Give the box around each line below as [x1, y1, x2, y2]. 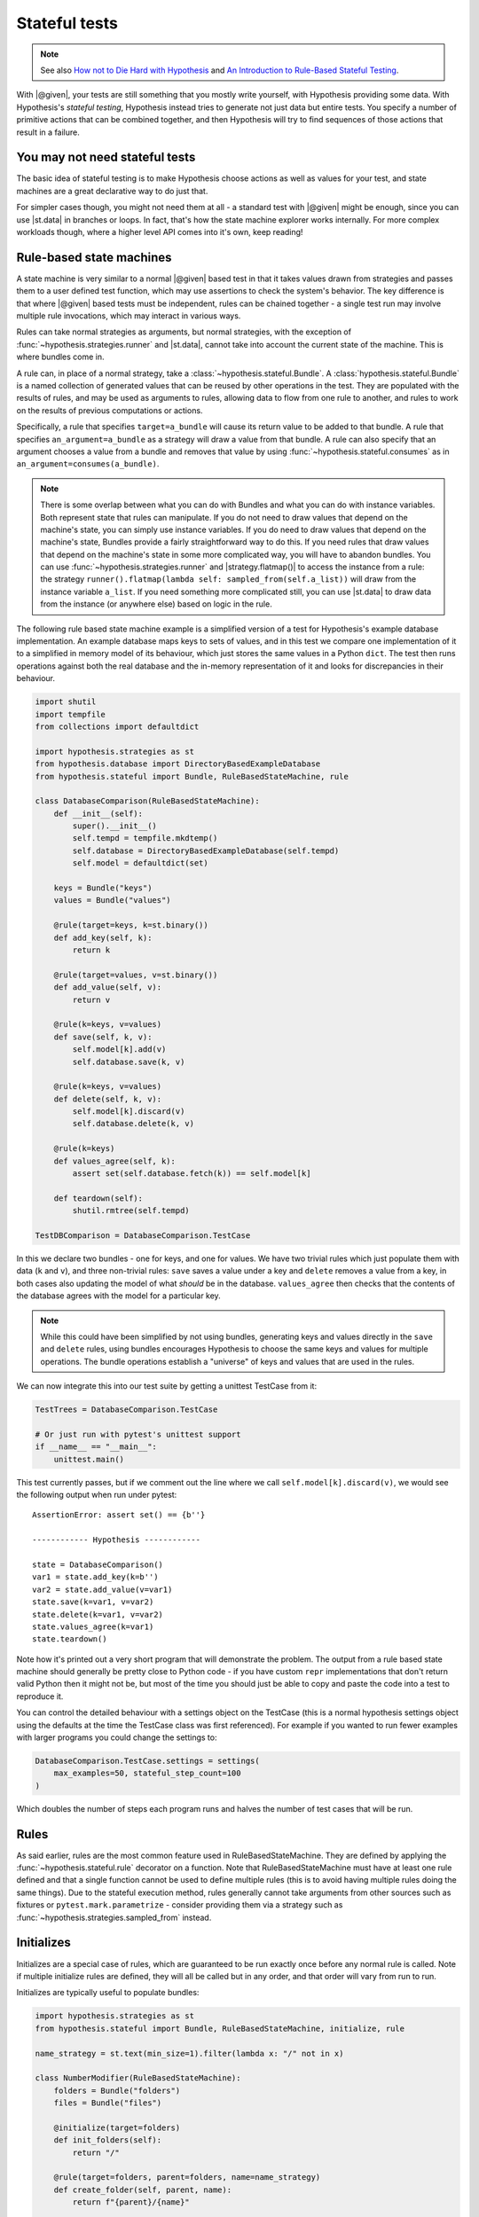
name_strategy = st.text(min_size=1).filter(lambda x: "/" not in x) [35, 2049, 344, 2058]
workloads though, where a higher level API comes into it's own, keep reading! [16, 226, 303, 237]
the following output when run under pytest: [16, 1490, 177, 1500]
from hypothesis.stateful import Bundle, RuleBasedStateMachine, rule [35, 772, 349, 781]
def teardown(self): [53, 1193, 144, 1203]
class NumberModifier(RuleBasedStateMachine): [35, 2073, 241, 2083]
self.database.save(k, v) [72, 1056, 185, 1067]
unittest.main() [53, 1454, 124, 1464]
